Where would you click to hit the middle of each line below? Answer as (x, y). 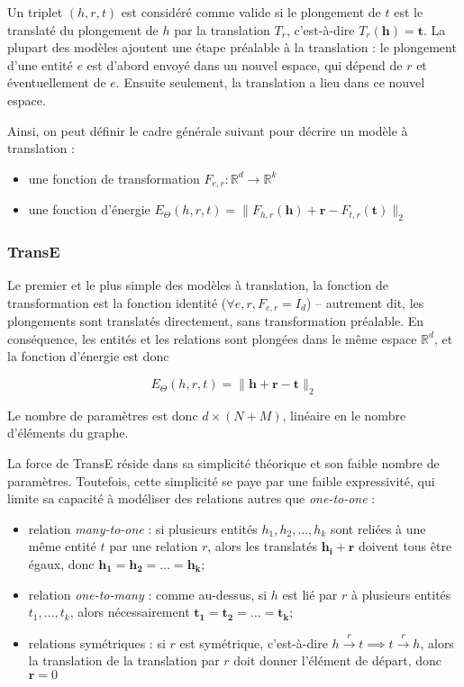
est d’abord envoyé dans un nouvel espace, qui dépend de (245, 64)
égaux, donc (61, 564)
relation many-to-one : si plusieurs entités (143, 528)
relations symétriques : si (97, 642)
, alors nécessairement (130, 612)
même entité (62, 546)
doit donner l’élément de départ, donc (338, 660)
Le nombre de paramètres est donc (103, 415)
